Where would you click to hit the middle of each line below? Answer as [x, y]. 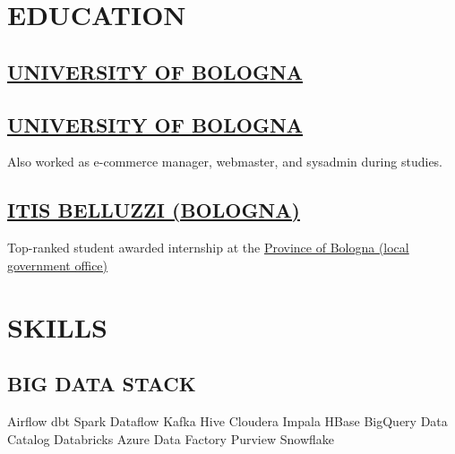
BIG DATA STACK [102, 384]
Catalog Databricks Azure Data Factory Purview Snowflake [171, 438]
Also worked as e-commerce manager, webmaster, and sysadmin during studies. [225, 162]
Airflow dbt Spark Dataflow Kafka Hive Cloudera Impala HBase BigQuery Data [227, 420]
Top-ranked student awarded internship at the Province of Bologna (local [208, 248]
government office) [58, 265]
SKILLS [57, 326]
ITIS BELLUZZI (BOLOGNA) [154, 210]
